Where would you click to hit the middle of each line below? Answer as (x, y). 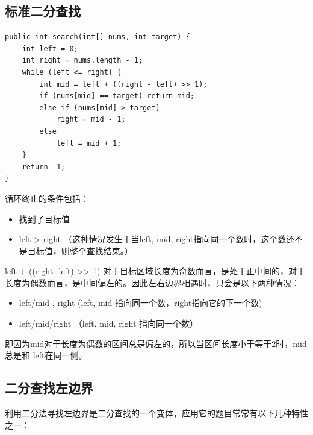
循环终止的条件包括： (47, 198)
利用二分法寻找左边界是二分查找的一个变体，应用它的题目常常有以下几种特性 (156, 413)
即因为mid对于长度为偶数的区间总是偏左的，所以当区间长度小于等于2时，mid (156, 343)
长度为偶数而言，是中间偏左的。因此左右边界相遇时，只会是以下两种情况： (152, 282)
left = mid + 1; (89, 143)
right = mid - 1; (91, 120)
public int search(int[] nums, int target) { (98, 37)
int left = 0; (50, 49)
